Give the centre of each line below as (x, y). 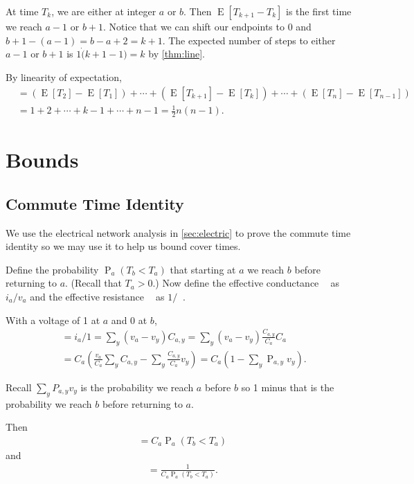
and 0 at (129, 320)
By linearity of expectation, (64, 77)
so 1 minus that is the (288, 387)
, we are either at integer (104, 11)
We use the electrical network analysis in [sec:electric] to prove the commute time (178, 232)
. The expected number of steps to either (249, 40)
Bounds (42, 160)
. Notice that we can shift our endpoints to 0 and (207, 26)
